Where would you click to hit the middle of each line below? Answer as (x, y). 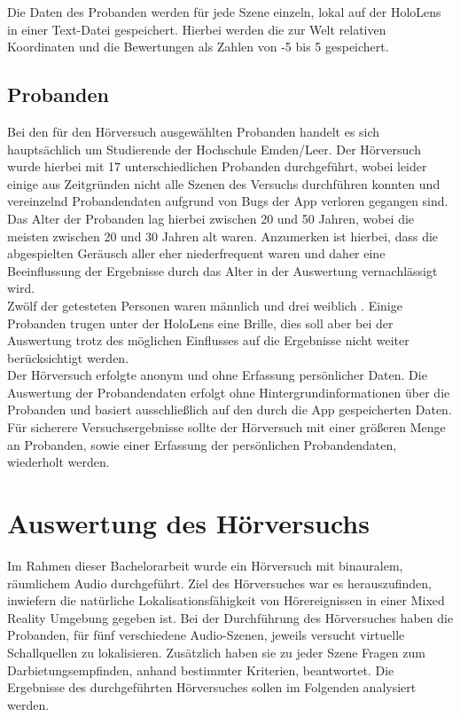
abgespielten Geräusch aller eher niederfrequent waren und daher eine (196, 253)
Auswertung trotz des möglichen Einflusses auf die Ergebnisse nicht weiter (208, 340)
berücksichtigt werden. (68, 357)
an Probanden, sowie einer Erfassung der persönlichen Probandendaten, (202, 444)
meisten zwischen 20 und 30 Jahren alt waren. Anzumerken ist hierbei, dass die (223, 236)
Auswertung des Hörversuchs (188, 523)
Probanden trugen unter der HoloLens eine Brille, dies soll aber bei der (200, 323)
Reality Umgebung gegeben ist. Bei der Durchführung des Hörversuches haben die (230, 617)
